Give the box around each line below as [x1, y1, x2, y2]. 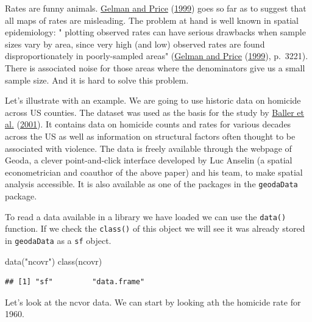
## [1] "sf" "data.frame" [5, 277, 145, 287]
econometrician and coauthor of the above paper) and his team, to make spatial [5, 165, 303, 178]
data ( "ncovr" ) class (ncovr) [5, 254, 102, 267]
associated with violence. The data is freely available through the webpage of [5, 141, 292, 154]
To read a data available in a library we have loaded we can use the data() [5, 210, 286, 223]
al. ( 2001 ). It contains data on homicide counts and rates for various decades [5, 118, 291, 131]
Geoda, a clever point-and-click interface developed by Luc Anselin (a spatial [5, 154, 292, 166]
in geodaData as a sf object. [5, 234, 112, 246]
